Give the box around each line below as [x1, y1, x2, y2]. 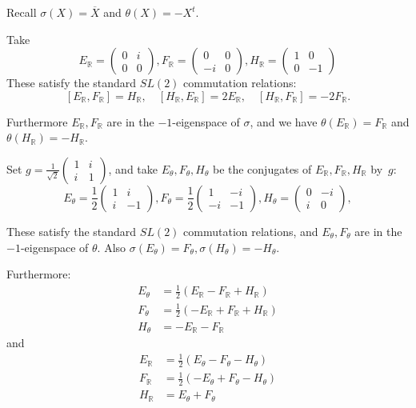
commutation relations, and [183, 222, 318, 239]
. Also [97, 238, 126, 255]
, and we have [250, 113, 318, 130]
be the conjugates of [212, 160, 312, 177]
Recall [6, 4, 37, 20]
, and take [108, 160, 158, 177]
